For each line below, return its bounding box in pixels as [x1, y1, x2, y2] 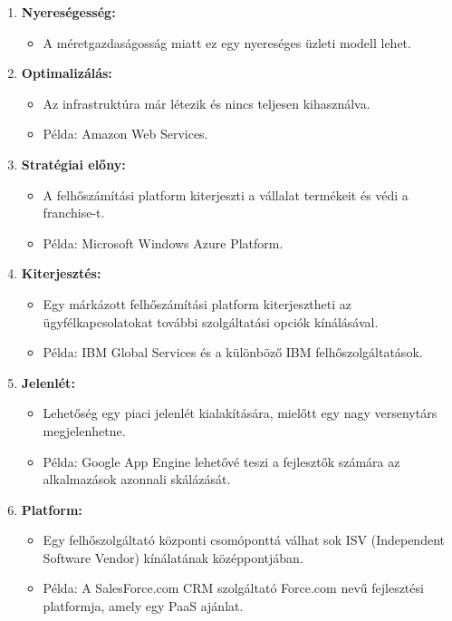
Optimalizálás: [21, 63, 112, 82]
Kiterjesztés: [21, 264, 101, 283]
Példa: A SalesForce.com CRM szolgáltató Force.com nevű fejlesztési [43, 578, 424, 597]
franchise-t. [43, 203, 105, 222]
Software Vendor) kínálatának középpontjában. [43, 548, 303, 567]
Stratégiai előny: [21, 154, 126, 173]
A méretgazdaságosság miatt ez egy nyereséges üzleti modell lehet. [43, 33, 411, 52]
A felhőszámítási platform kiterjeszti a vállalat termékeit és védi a [43, 185, 409, 204]
